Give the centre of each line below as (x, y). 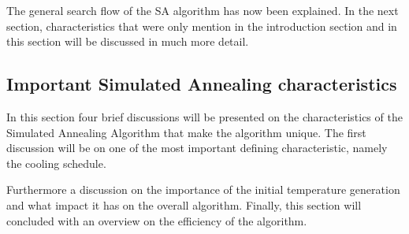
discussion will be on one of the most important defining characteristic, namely (197, 148)
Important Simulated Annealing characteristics (202, 84)
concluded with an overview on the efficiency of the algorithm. (157, 220)
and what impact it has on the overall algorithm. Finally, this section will (184, 204)
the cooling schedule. (56, 163)
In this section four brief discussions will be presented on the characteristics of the (204, 116)
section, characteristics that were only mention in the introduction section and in (202, 26)
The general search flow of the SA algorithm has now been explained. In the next (203, 10)
